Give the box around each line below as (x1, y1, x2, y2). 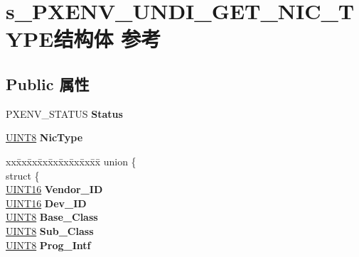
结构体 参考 (53, 24, 161, 53)
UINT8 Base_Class (6, 209, 98, 224)
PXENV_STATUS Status (6, 106, 123, 121)
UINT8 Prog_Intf (6, 237, 91, 252)
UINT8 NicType (6, 130, 83, 145)
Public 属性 (6, 72, 90, 94)
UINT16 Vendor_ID (6, 182, 103, 197)
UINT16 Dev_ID (6, 195, 87, 210)
